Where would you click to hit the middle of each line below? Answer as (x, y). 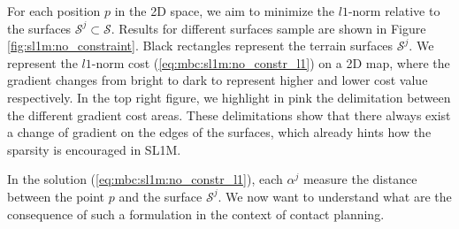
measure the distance (360, 179)
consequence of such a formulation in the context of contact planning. (196, 214)
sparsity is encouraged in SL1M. (94, 149)
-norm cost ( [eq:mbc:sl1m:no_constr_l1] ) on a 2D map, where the (271, 62)
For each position (54, 11)
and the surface (161, 196)
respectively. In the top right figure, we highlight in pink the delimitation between (229, 97)
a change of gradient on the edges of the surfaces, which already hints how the (219, 132)
